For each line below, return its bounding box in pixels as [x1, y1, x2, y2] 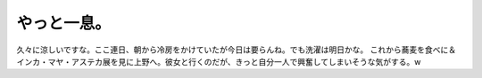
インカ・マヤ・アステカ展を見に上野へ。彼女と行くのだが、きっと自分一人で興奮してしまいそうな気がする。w [16, 56, 421, 66]
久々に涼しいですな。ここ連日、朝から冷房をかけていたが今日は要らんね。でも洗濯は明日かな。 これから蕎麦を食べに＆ [16, 44, 457, 55]
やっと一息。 [16, 13, 112, 33]
